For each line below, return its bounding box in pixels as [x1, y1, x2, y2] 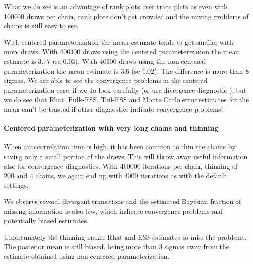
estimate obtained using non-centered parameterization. [4, 251, 170, 261]
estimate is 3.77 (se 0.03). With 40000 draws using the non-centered [4, 56, 206, 66]
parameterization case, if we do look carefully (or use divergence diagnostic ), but [4, 84, 247, 95]
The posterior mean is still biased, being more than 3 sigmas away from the [4, 241, 229, 251]
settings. [4, 180, 29, 190]
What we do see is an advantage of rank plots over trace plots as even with [4, 1, 228, 11]
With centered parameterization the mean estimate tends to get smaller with [4, 37, 233, 47]
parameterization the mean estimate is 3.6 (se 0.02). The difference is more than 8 [4, 65, 249, 76]
